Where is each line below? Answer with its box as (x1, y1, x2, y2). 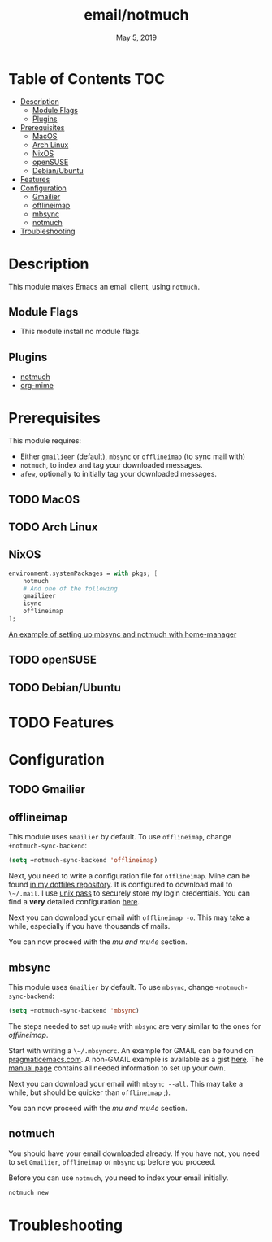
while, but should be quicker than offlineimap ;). (8, 1087, 171, 1097)
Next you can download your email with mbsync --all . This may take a (8, 1079, 244, 1088)
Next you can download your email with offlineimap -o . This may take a (8, 913, 250, 922)
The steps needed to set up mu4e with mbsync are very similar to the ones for (8, 1021, 261, 1031)
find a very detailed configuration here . (8, 897, 140, 907)
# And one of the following (23, 584, 118, 593)
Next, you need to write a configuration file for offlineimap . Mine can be (8, 871, 250, 881)
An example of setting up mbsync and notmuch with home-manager (8, 629, 237, 639)
